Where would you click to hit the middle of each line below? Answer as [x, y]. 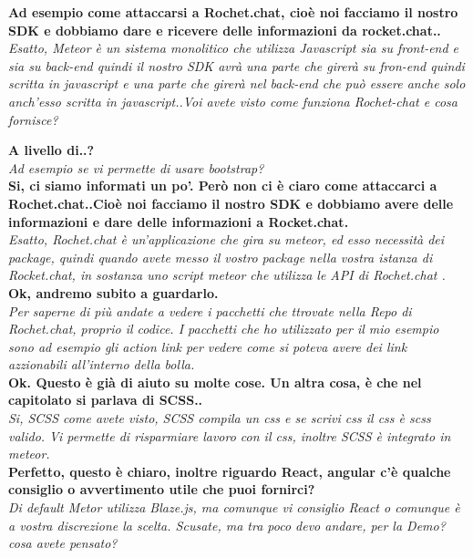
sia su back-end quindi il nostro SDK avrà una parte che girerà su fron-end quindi [236, 65]
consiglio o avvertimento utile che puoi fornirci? [162, 489]
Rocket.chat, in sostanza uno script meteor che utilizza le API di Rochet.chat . [227, 275]
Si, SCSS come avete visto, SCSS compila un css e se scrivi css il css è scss [220, 418]
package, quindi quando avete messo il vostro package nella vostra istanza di [221, 257]
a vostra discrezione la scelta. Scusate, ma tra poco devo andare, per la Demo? [227, 525]
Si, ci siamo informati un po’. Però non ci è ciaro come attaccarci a [223, 186]
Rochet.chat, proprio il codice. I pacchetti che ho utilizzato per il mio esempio [224, 329]
